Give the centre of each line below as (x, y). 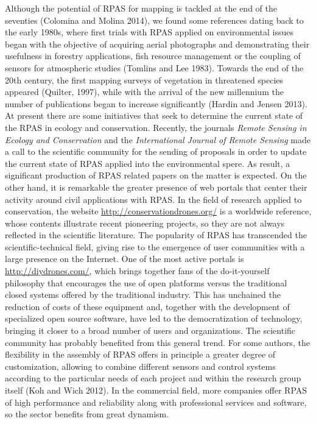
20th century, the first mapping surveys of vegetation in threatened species (144, 79)
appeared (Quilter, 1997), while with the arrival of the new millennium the (144, 92)
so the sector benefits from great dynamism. (87, 414)
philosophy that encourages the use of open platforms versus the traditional (146, 282)
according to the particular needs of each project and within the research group (153, 378)
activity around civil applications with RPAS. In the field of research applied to (153, 199)
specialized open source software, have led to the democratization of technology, (154, 318)
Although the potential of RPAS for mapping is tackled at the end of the (141, 8)
